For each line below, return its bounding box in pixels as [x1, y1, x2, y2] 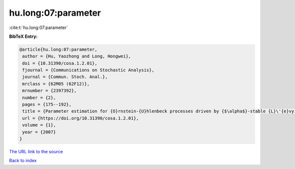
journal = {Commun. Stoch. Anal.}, [22, 74, 108, 80]
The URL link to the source [9, 148, 63, 154]
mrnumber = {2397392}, [22, 88, 77, 93]
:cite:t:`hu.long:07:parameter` [9, 25, 68, 30]
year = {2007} [22, 129, 56, 135]
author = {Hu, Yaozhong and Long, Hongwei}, [22, 54, 131, 59]
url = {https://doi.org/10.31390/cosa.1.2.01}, [22, 115, 139, 121]
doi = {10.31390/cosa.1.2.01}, [22, 60, 98, 66]
